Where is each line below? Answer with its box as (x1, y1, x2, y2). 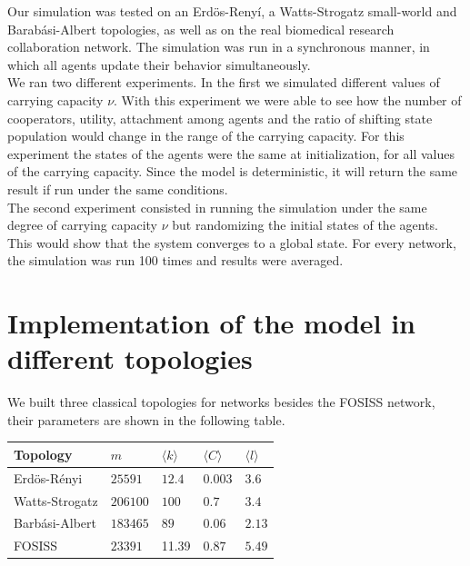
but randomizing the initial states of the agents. (172, 215, 438, 234)
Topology (14, 444, 73, 463)
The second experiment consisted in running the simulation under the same (7, 197, 427, 216)
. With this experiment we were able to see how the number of (114, 90, 462, 109)
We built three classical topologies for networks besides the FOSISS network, (7, 392, 435, 412)
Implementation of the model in (7, 304, 416, 342)
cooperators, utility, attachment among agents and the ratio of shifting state (7, 108, 433, 127)
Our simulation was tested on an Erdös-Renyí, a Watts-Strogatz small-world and (7, 2, 457, 20)
